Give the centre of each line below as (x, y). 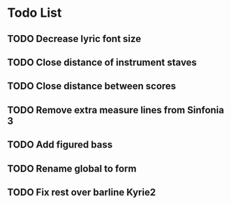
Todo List (35, 13)
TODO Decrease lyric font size (74, 39)
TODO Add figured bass (60, 145)
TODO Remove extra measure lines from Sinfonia (116, 110)
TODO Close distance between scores (92, 86)
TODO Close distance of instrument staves (102, 62)
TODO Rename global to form (72, 168)
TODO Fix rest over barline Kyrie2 (82, 192)
